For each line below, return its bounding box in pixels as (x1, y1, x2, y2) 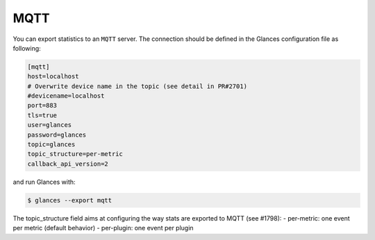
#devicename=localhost (27, 92, 105, 100)
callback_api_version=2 (27, 160, 109, 168)
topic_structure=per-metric (27, 150, 123, 158)
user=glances (27, 121, 72, 129)
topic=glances (27, 141, 76, 148)
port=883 (27, 101, 58, 110)
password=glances (27, 130, 87, 139)
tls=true (27, 111, 58, 119)
